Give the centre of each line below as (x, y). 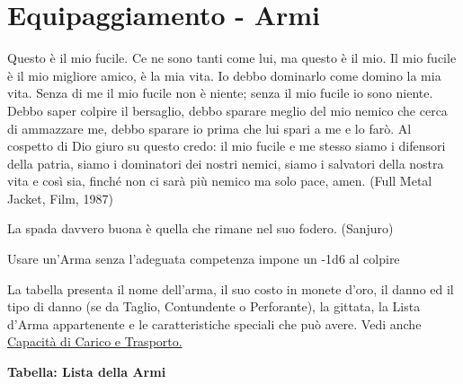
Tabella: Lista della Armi (87, 372)
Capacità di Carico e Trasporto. (95, 341)
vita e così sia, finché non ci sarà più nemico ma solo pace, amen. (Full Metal (220, 181)
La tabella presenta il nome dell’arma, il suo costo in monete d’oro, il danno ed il (231, 288)
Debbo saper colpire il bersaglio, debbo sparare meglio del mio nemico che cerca (227, 110)
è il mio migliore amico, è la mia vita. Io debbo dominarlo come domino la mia (224, 75)
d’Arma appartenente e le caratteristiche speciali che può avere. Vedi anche (214, 323)
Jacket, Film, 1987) (60, 198)
